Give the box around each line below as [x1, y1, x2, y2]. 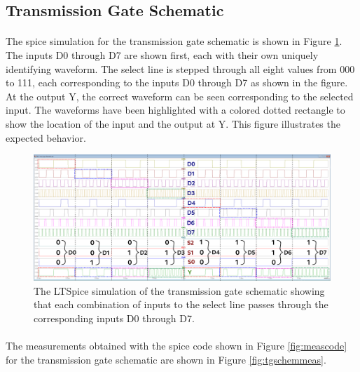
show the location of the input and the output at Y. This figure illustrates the [6, 116, 340, 131]
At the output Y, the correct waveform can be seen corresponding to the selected [6, 88, 354, 103]
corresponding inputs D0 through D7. [34, 311, 195, 326]
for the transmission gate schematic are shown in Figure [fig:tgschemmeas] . [6, 352, 326, 366]
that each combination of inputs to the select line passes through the [34, 297, 328, 312]
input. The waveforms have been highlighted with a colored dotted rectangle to [6, 102, 345, 117]
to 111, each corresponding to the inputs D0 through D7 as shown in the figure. [6, 75, 348, 90]
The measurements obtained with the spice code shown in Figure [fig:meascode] [6, 338, 347, 353]
